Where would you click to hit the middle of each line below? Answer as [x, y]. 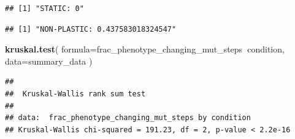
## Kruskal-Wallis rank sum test [75, 94]
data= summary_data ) [49, 61]
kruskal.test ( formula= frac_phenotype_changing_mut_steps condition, [145, 49]
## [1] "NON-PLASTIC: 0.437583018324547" [91, 29]
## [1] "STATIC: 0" [44, 9]
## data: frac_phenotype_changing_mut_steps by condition [128, 118]
